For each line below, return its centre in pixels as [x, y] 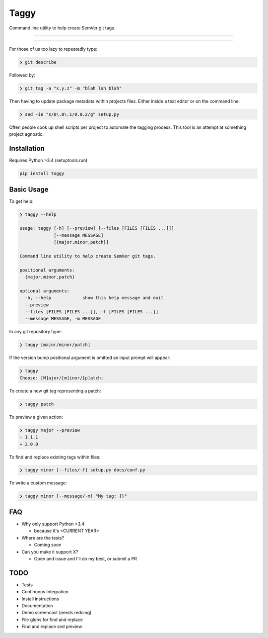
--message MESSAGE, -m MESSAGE [63, 319]
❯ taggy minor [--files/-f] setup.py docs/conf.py [83, 470]
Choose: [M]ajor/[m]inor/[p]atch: [62, 378]
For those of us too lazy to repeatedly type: [53, 49]
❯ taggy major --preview [50, 430]
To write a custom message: [38, 483]
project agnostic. [27, 134]
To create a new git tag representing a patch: [55, 391]
